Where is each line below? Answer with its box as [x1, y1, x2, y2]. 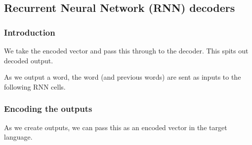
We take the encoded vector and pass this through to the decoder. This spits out [4, 46, 249, 55]
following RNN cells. [4, 81, 66, 92]
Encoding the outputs [4, 102, 92, 115]
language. [4, 132, 33, 142]
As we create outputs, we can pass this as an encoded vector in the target [4, 122, 227, 132]
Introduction [4, 26, 55, 38]
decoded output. [4, 55, 53, 65]
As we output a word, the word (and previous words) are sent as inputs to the [4, 72, 241, 82]
